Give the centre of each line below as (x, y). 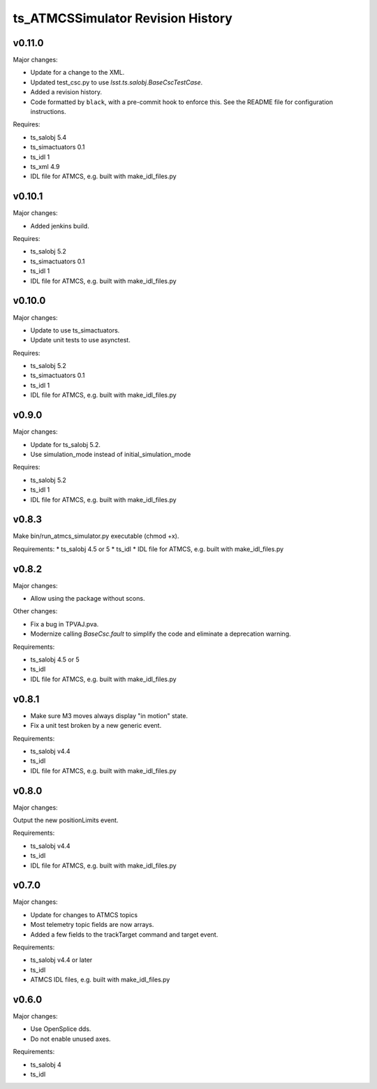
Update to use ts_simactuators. (75, 330)
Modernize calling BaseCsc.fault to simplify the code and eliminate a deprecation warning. (161, 634)
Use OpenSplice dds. (61, 1029)
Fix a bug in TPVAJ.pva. (65, 624)
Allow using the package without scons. (88, 599)
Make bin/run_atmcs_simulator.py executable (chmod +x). (96, 536)
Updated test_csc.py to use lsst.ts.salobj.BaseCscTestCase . (116, 82)
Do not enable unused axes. (71, 1039)
